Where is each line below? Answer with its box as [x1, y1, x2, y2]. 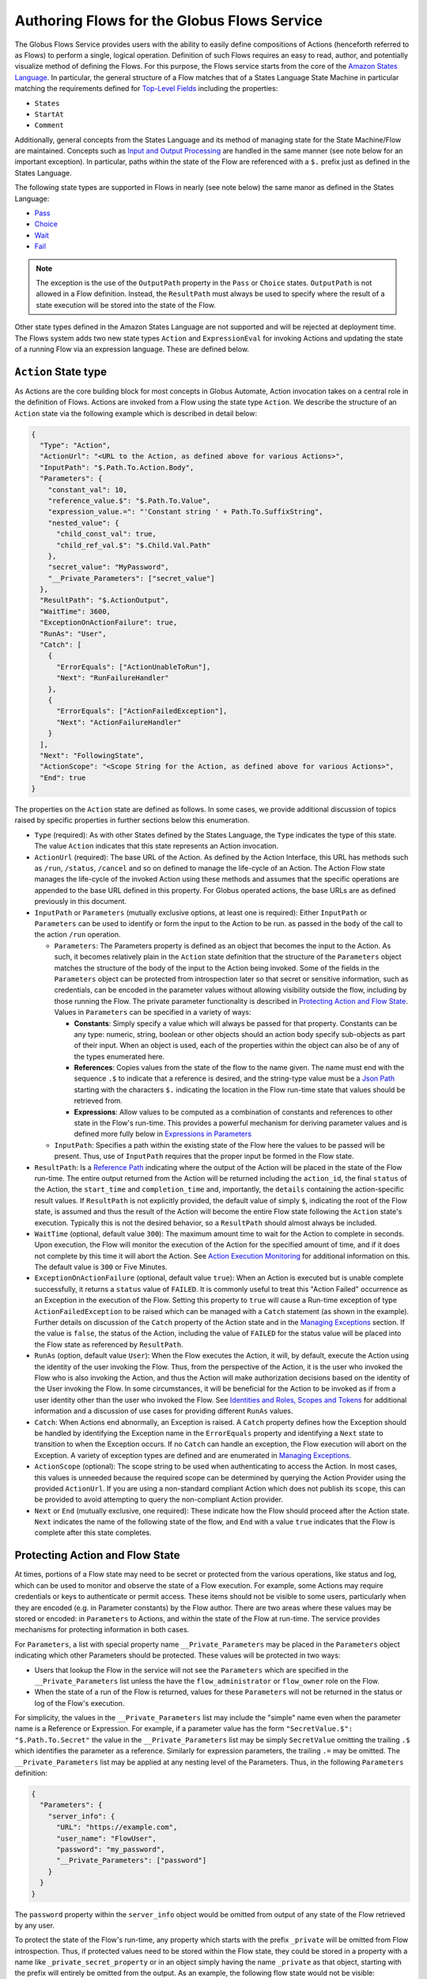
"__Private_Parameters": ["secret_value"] [47, 574, 215, 583]
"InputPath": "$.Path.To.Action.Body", [40, 463, 195, 472]
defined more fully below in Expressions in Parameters [74, 1129, 252, 1139]
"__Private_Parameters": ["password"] [56, 1856, 207, 1865]
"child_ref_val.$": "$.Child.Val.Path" [56, 541, 211, 549]
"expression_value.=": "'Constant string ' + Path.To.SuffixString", [47, 507, 323, 516]
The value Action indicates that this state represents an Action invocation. [34, 841, 279, 851]
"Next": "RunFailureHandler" [56, 674, 169, 682]
